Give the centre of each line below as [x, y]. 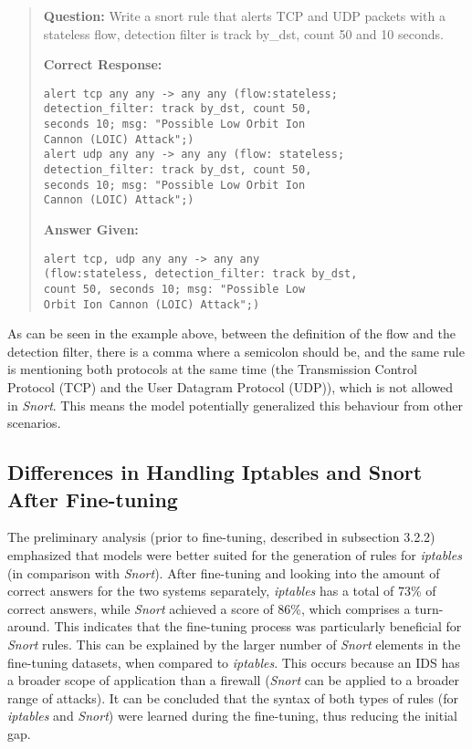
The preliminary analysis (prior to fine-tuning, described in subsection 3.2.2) [221, 537]
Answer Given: [91, 229]
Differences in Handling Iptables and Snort [215, 472]
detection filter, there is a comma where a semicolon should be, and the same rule [236, 351]
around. [29, 626]
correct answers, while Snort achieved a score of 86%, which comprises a [209, 608]
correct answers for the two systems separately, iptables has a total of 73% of [222, 591]
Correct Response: [103, 64]
